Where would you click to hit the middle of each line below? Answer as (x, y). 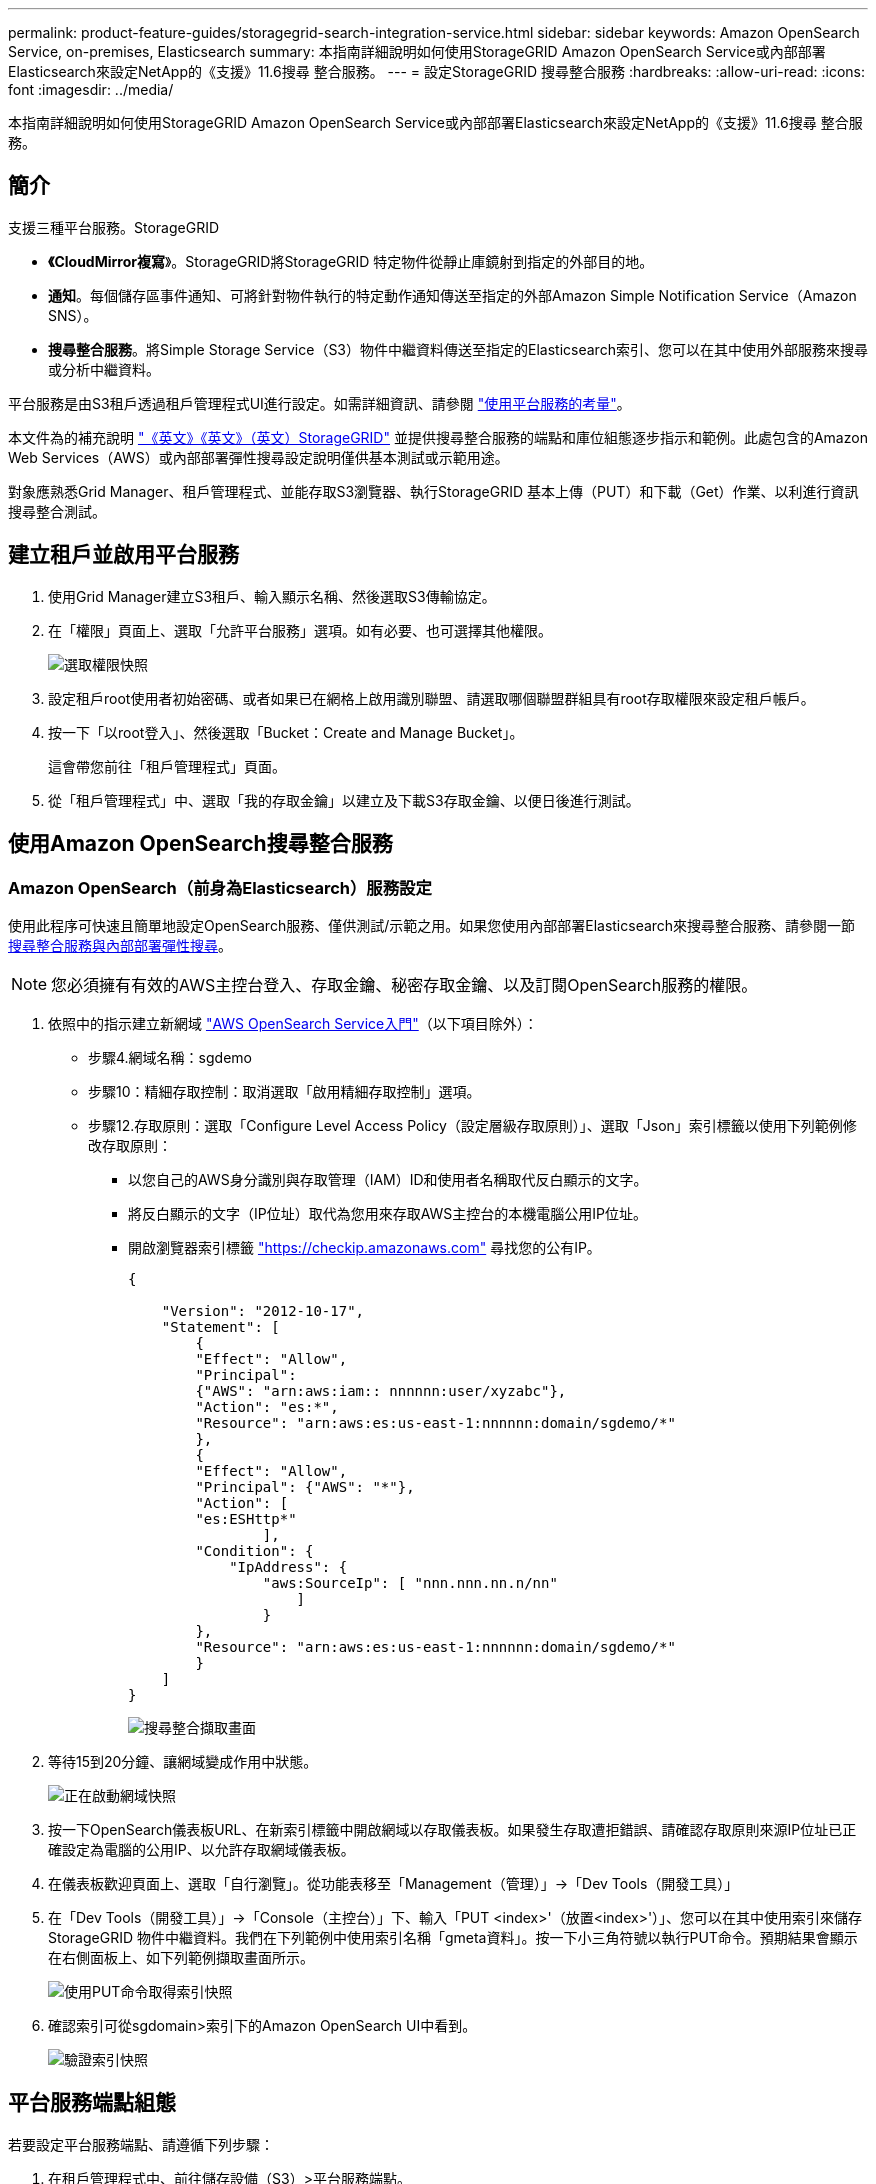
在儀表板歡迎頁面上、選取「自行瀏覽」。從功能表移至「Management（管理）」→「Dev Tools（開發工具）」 (393, 1883)
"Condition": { (254, 1550)
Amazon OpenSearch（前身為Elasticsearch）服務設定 (220, 887)
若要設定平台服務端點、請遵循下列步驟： (141, 2144)
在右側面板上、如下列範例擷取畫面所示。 (181, 1957)
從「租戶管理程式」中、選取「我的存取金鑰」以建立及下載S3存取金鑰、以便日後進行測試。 (344, 800)
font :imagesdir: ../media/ (91, 89)
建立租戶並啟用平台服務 (123, 555)
